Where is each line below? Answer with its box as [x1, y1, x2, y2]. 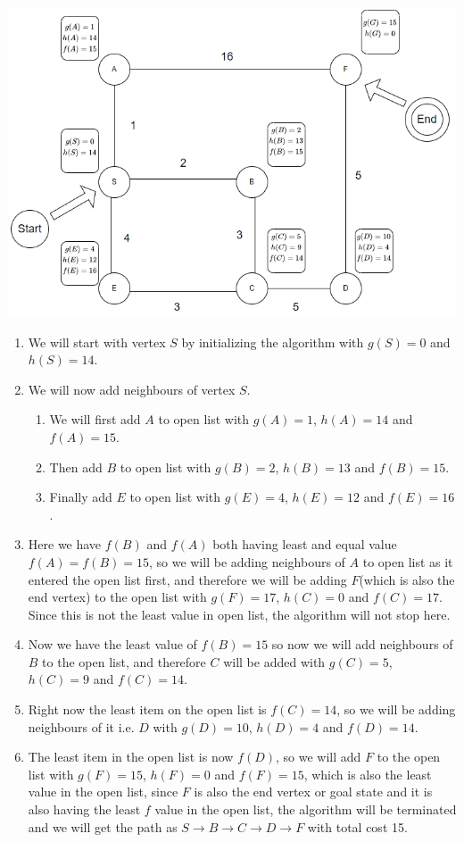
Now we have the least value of [28, 635, 197, 654]
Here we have [28, 535, 102, 554]
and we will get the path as [28, 817, 178, 836]
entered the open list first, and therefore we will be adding [28, 570, 347, 588]
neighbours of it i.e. [28, 717, 135, 736]
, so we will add [276, 747, 361, 766]
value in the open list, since [28, 782, 178, 801]
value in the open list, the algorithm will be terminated [154, 800, 457, 819]
